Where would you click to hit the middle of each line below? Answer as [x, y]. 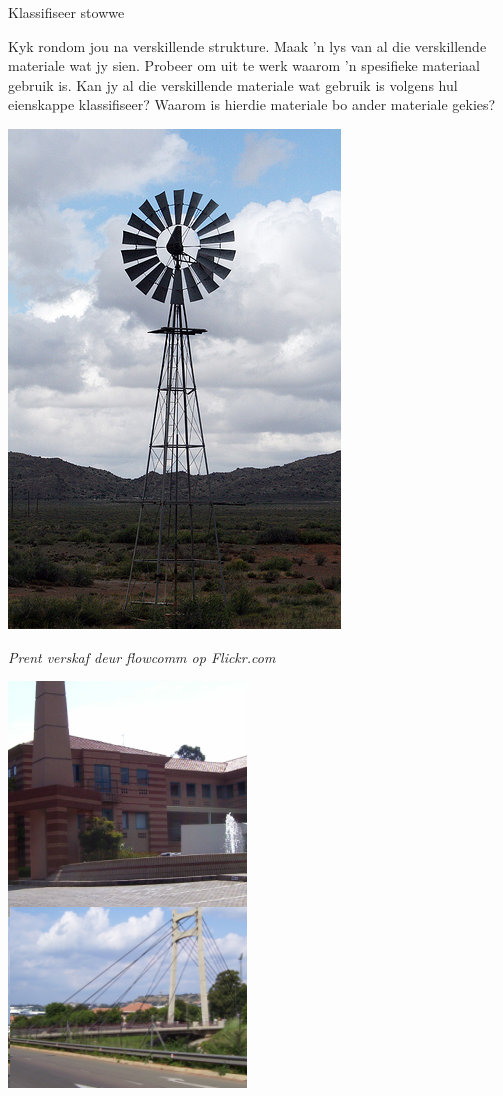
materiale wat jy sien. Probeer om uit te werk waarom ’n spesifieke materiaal [244, 65]
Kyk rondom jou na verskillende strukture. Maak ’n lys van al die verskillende [247, 45]
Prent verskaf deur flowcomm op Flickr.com [142, 656]
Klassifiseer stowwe [66, 12]
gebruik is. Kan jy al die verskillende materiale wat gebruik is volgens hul [233, 84]
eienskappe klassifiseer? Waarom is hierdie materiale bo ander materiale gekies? [252, 104]
